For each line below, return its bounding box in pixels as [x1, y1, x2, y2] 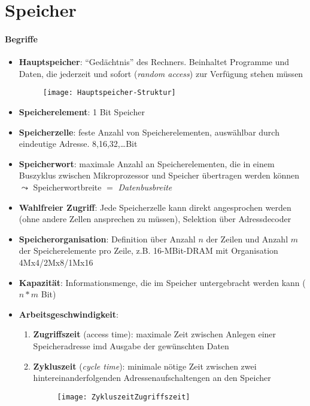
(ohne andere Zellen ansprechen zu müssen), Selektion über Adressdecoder [19, 213, 291, 225]
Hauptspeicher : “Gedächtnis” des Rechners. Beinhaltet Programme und [19, 56, 290, 68]
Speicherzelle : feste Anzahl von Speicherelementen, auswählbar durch [19, 125, 279, 138]
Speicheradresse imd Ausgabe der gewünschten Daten [33, 339, 229, 352]
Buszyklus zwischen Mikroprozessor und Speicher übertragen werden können [19, 169, 300, 182]
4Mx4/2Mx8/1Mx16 [19, 256, 93, 268]
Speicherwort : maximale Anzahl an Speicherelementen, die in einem [19, 157, 275, 170]
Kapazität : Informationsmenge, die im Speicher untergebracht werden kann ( [19, 276, 306, 288]
